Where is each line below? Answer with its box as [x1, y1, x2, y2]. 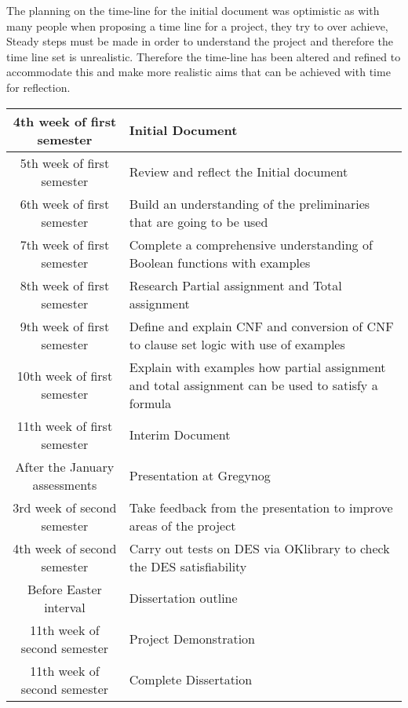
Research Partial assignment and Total [129, 276, 342, 294]
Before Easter [27, 579, 102, 598]
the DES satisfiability [129, 557, 247, 575]
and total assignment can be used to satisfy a [129, 375, 378, 394]
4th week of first [13, 111, 117, 130]
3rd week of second [13, 498, 117, 516]
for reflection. [6, 78, 71, 95]
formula [129, 393, 172, 412]
